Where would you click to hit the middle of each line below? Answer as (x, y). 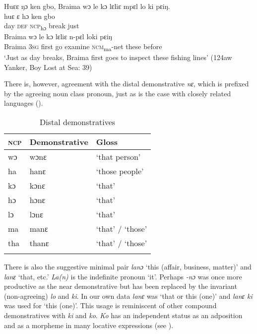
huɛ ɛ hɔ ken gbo (30, 16)
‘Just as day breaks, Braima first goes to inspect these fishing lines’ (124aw (118, 57)
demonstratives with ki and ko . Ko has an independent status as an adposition (123, 315)
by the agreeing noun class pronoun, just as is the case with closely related (118, 93)
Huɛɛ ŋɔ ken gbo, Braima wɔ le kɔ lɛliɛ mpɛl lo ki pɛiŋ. (87, 6)
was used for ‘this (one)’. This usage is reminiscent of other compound (110, 305)
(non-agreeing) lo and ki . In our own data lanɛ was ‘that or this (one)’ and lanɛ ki (128, 296)
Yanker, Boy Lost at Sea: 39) (48, 67)
